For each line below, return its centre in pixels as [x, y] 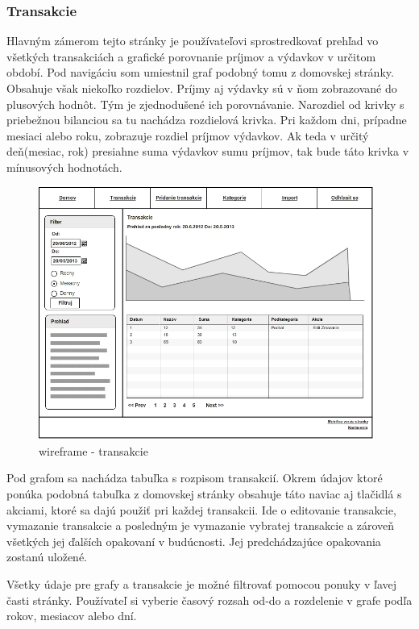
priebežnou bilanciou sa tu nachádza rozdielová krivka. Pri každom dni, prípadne [207, 120]
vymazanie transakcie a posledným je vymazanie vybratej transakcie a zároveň [201, 525]
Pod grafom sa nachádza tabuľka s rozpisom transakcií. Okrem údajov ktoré [195, 478]
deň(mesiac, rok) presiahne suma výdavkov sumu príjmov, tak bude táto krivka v [208, 151]
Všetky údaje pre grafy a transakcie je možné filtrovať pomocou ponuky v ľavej [202, 584]
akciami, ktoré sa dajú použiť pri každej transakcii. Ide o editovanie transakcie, [201, 509]
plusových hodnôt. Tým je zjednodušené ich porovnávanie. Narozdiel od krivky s [205, 104]
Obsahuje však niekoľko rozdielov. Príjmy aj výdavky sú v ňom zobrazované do [202, 88]
